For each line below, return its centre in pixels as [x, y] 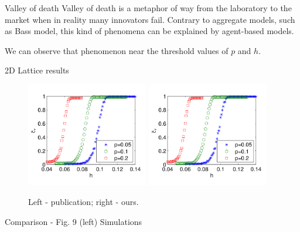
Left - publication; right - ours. [83, 201]
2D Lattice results [37, 70]
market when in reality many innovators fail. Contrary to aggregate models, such [150, 19]
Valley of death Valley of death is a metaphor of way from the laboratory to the [148, 8]
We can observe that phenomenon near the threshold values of [117, 50]
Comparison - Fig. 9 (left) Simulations [74, 221]
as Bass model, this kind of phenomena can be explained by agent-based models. [149, 31]
